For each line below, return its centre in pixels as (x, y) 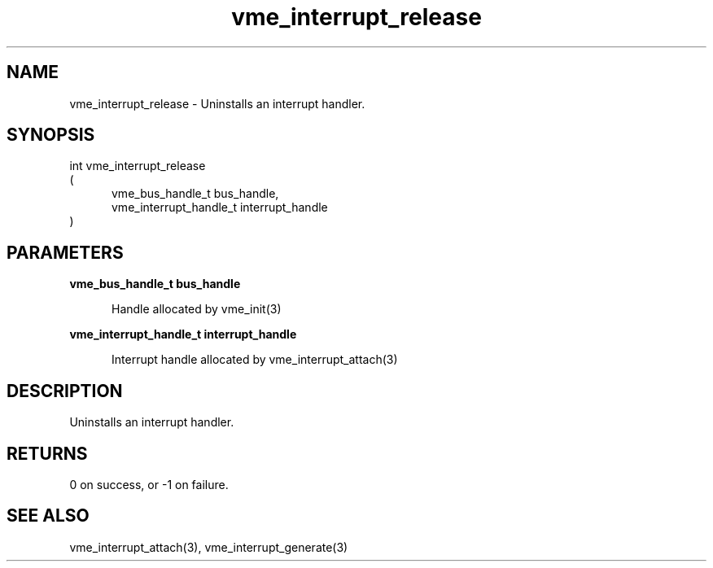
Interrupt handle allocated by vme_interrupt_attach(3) (255, 360)
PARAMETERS (65, 252)
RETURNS (47, 453)
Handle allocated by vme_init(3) (197, 309)
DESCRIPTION (65, 391)
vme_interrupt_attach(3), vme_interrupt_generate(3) (209, 547)
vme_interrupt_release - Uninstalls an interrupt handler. (217, 103)
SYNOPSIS (51, 135)
